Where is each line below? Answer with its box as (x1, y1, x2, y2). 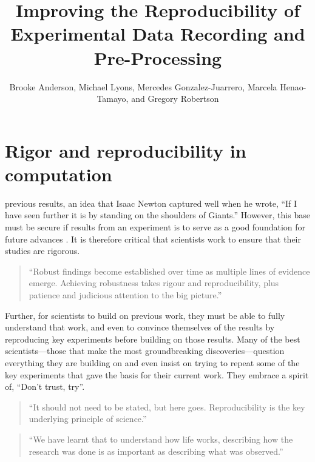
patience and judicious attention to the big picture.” (29, 288, 222, 301)
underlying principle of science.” (29, 412, 147, 425)
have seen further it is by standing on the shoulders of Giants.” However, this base (5, 209, 310, 221)
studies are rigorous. (5, 244, 80, 257)
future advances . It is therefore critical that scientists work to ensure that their (5, 232, 301, 245)
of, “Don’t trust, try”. (5, 380, 85, 393)
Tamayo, (97, 92, 129, 105)
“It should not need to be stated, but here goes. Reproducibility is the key (29, 400, 305, 413)
